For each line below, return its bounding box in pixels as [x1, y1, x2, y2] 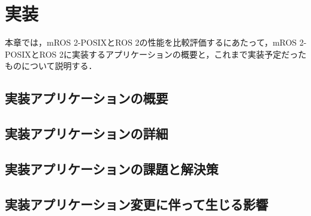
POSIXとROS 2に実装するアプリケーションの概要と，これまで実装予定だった [5, 47, 307, 60]
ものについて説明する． [5, 59, 97, 72]
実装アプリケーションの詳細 [5, 124, 168, 143]
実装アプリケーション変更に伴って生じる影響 [5, 194, 268, 213]
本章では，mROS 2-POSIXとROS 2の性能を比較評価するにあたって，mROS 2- [5, 36, 307, 49]
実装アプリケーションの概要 [5, 89, 168, 107]
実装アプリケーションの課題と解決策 [5, 159, 219, 178]
